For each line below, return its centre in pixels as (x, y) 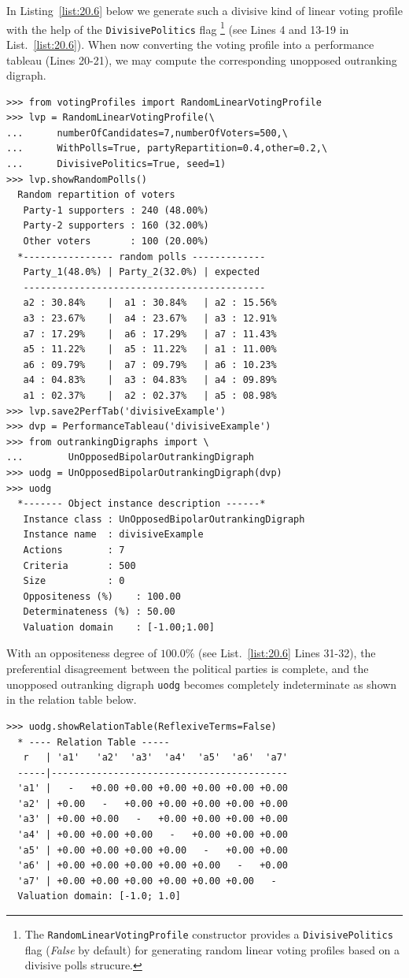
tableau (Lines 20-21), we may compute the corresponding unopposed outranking (202, 59)
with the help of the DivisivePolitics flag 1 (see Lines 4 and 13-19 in (178, 28)
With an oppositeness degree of (82, 653)
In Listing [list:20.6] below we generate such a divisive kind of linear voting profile (204, 10)
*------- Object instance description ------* (142, 504)
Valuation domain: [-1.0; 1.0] (99, 896)
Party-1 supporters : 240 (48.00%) (116, 210)
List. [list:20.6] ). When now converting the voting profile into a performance (190, 44)
